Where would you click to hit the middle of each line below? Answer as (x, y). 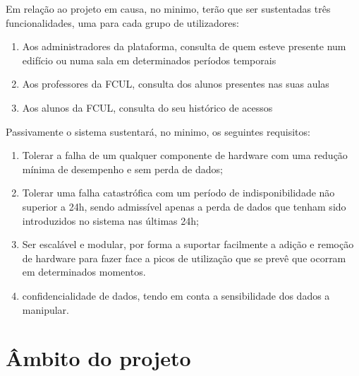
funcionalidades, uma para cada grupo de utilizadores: (122, 22)
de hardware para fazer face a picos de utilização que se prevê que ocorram (184, 258)
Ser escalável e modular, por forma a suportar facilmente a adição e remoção (188, 244)
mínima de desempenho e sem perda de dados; (122, 169)
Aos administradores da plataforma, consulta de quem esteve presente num (184, 46)
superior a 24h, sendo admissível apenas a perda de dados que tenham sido (184, 206)
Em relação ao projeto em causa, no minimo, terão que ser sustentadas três (168, 8)
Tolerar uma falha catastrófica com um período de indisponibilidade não (178, 193)
